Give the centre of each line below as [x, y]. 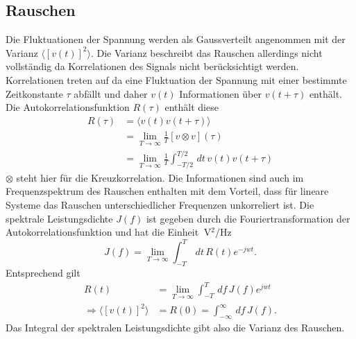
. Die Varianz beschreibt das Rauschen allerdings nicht [206, 52]
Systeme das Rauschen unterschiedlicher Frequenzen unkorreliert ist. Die [160, 205]
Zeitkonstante [34, 93]
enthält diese [192, 107]
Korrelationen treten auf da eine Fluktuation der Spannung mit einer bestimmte [176, 79]
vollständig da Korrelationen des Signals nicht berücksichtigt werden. [152, 66]
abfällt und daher [111, 93]
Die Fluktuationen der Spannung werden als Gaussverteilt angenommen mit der [176, 39]
